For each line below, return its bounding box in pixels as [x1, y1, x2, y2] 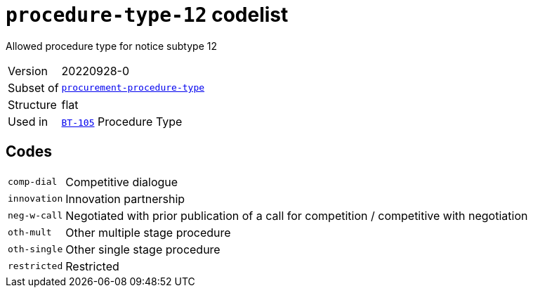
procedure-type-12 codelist [6, 3, 289, 27]
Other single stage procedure [65, 242, 221, 256]
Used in [8, 114, 48, 129]
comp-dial [8, 176, 58, 188]
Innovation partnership [65, 191, 185, 206]
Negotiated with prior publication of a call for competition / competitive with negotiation [65, 208, 528, 223]
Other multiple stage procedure [65, 225, 231, 240]
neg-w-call [8, 210, 63, 221]
